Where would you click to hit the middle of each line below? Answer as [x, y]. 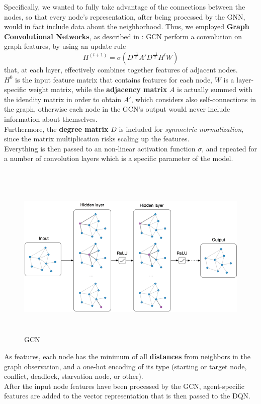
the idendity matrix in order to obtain [63, 99]
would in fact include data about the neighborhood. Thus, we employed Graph [127, 26]
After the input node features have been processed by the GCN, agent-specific [124, 386]
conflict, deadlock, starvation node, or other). [74, 376]
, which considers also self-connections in [194, 99]
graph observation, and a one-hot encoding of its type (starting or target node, [125, 366]
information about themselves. [51, 118]
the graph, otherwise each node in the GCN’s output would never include [117, 109]
